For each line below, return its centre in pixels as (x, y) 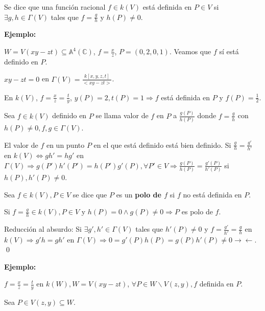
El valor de (21, 145)
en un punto (65, 145)
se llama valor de (122, 115)
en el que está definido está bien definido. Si (162, 145)
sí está (229, 51)
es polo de (197, 212)
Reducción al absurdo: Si (43, 229)
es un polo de (139, 194)
